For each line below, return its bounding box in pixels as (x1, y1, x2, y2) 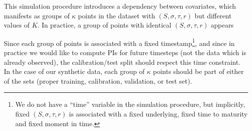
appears (210, 20, 234, 30)
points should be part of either (153, 66, 244, 76)
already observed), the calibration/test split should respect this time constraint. (4, 57, 241, 67)
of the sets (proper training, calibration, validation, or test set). (4, 75, 192, 86)
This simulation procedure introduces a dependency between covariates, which (4, 1, 236, 11)
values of (4, 20, 30, 30)
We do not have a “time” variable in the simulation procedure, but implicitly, (15, 99, 245, 109)
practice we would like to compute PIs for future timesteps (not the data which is (4, 47, 246, 58)
